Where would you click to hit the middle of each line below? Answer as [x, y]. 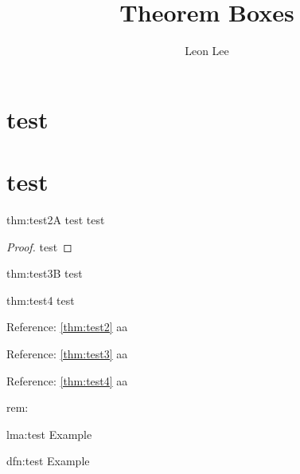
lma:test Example [49, 434]
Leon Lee [207, 51]
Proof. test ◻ [39, 246]
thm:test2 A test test [56, 220]
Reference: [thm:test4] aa [67, 380]
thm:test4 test [41, 300]
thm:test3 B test [45, 273]
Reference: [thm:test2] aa [67, 327]
